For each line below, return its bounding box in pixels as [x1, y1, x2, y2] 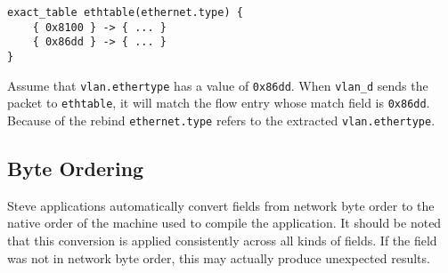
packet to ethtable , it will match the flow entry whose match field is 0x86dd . [7, 93, 430, 112]
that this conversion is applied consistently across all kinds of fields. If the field [7, 230, 437, 249]
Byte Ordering [7, 154, 144, 181]
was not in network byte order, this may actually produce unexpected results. [7, 248, 430, 267]
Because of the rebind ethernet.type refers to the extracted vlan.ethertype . [7, 110, 436, 129]
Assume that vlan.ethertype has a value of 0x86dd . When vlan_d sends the [7, 76, 428, 94]
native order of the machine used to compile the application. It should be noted [7, 213, 442, 232]
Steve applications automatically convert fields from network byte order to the [7, 196, 435, 214]
